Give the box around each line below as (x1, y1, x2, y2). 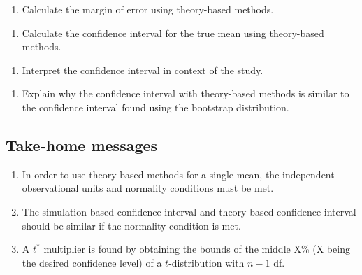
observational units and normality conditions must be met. (22, 181, 274, 195)
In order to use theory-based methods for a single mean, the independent (22, 167, 335, 181)
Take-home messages (6, 134, 158, 155)
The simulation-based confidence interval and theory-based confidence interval (22, 204, 356, 218)
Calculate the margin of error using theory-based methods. (22, 2, 274, 16)
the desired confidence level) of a (22, 255, 162, 269)
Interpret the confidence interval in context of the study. (22, 62, 263, 77)
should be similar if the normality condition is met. (22, 218, 241, 232)
